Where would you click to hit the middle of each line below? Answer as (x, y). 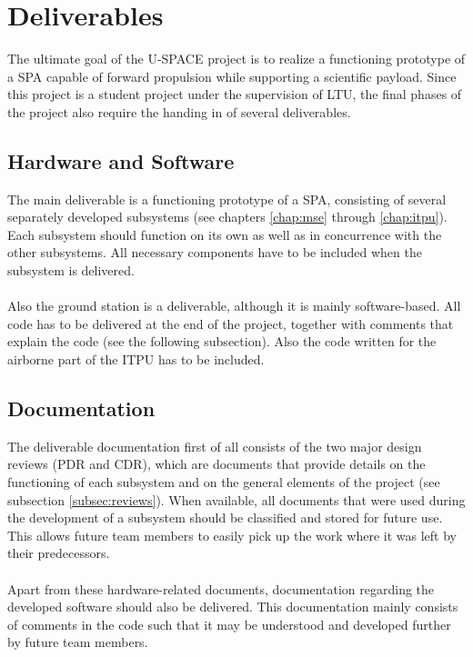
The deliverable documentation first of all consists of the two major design (215, 446)
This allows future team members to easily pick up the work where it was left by (232, 535)
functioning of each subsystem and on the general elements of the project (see (224, 482)
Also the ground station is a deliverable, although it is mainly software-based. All (234, 306)
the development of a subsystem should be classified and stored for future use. (225, 518)
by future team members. (78, 642)
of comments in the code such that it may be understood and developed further (229, 624)
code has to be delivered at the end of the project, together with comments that (231, 323)
